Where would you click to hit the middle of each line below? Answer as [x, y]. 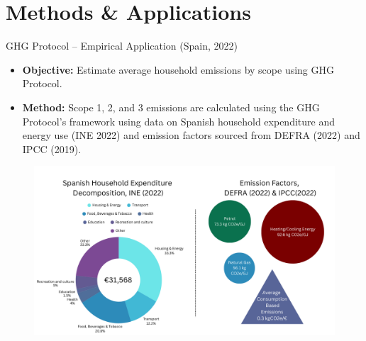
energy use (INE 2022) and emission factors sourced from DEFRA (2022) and [191, 135]
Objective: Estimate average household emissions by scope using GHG [178, 69]
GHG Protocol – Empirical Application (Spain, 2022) [122, 46]
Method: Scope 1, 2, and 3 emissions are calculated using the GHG [171, 107]
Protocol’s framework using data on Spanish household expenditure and [178, 121]
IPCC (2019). [52, 149]
